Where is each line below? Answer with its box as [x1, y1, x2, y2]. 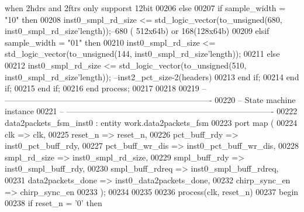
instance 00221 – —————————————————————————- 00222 [5, 105, 298, 117]
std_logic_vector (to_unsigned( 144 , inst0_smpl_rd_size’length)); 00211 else [5, 47, 280, 60]
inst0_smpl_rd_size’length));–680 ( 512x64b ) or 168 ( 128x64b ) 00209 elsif [5, 25, 270, 37]
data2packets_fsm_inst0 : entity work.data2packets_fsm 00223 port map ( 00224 [5, 116, 298, 128]
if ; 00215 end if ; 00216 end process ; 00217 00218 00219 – [5, 82, 206, 94]
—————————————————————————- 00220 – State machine [5, 93, 296, 105]
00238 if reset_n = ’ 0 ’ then [5, 197, 102, 209]
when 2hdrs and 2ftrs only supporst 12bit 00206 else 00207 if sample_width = [5, 2, 286, 13]
